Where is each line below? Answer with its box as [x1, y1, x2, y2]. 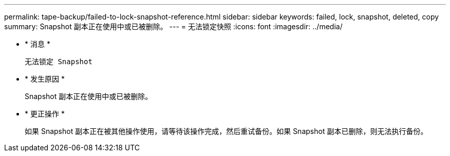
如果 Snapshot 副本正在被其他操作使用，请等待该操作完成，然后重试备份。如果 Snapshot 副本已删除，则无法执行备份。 [25, 127, 428, 135]
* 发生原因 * [25, 74, 65, 83]
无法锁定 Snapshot [25, 57, 92, 66]
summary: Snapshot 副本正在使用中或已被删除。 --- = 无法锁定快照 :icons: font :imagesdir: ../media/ [4, 22, 343, 31]
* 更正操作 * [25, 109, 65, 118]
